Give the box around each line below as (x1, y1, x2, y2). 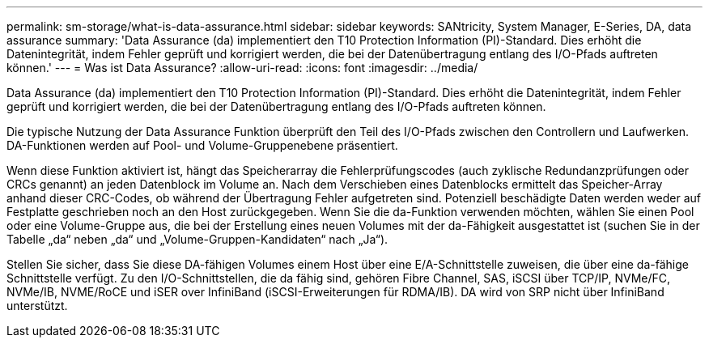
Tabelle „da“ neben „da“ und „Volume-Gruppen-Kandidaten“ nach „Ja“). (6, 232, 388, 246)
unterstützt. (6, 299, 68, 312)
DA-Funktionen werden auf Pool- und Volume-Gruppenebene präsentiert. (6, 138, 398, 152)
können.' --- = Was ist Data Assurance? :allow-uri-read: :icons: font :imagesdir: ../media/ (6, 61, 478, 74)
